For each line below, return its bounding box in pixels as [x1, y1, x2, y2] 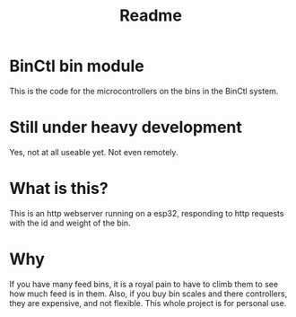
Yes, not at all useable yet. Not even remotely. [9, 146, 178, 157]
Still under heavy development [9, 118, 242, 137]
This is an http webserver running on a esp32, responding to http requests [9, 207, 284, 218]
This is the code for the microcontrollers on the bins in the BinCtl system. [9, 85, 279, 96]
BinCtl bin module [9, 56, 145, 76]
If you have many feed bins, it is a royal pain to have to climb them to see [9, 278, 279, 289]
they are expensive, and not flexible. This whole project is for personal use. [9, 297, 287, 308]
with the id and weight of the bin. [9, 217, 132, 228]
